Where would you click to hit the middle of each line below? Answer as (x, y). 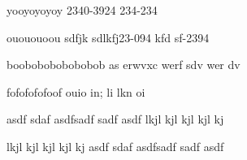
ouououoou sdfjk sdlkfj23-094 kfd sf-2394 (108, 37)
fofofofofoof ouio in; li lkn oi (76, 91)
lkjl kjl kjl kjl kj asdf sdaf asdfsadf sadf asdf (115, 146)
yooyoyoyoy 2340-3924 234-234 (82, 10)
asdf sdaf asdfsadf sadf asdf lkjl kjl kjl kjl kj (115, 119)
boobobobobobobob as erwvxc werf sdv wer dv (123, 65)
